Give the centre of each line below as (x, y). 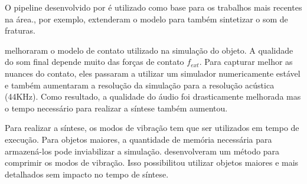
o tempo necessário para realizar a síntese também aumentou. (116, 108)
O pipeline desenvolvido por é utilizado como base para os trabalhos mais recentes (153, 7)
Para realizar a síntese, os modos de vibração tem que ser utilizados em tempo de (152, 128)
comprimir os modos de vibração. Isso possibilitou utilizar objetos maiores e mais (152, 162)
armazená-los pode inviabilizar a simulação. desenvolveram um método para (142, 151)
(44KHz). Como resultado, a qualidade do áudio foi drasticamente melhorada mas (153, 96)
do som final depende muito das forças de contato (94, 62)
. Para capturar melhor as (246, 62)
